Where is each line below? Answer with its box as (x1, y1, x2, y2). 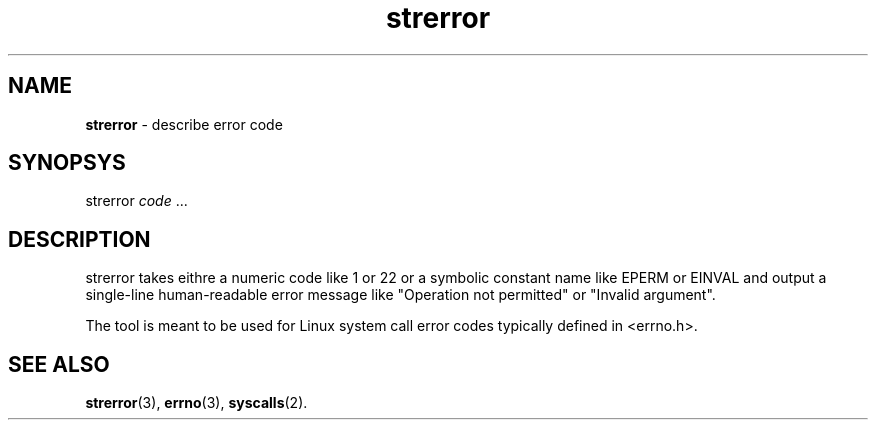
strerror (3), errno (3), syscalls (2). (85, 394, 308, 412)
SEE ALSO (8, 351, 110, 377)
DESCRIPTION (8, 226, 151, 252)
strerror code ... (85, 192, 188, 210)
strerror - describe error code (85, 115, 283, 133)
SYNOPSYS (8, 150, 126, 176)
